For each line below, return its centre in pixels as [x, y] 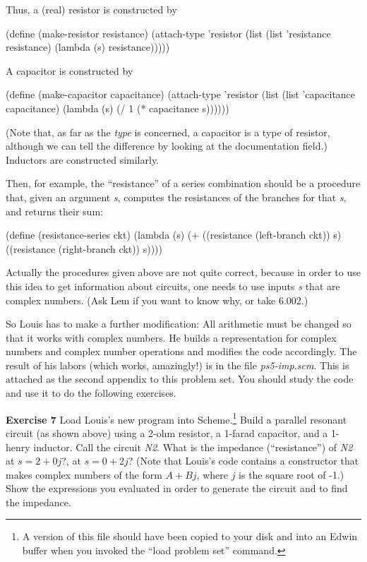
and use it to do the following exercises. [91, 393]
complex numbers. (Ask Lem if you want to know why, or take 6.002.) [157, 300]
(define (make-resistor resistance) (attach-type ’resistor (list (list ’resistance [168, 33]
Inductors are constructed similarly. [83, 159]
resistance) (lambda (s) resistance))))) [88, 47]
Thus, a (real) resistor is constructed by [91, 9]
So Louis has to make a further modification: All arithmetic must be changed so [179, 324]
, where [212, 474]
